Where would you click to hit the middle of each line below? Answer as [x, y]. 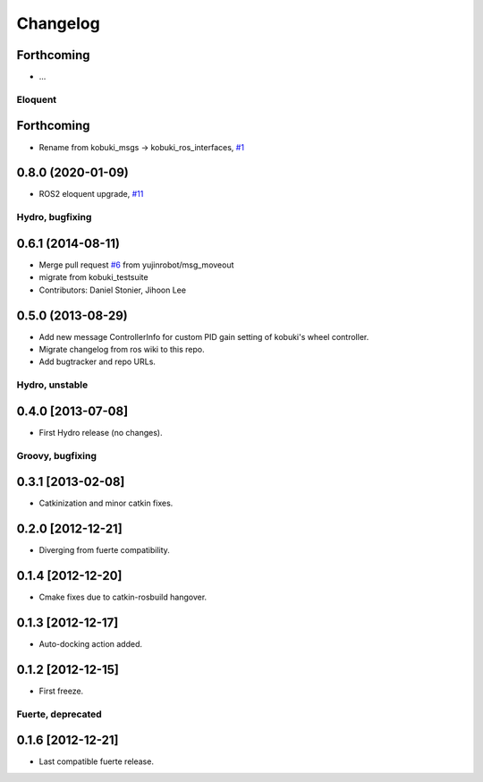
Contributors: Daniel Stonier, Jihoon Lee [113, 290]
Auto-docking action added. [91, 644]
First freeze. [61, 691]
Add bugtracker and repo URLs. [97, 361]
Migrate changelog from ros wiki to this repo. [122, 349]
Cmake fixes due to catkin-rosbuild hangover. [123, 597]
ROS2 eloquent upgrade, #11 [91, 194]
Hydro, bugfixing [54, 217]
